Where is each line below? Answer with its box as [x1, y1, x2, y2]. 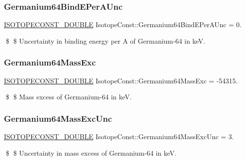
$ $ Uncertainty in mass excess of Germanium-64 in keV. [5, 147, 177, 158]
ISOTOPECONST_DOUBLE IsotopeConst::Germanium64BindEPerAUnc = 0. [4, 19, 242, 30]
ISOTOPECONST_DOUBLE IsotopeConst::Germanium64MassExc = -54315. [4, 75, 238, 85]
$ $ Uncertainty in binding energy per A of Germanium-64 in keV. [5, 35, 206, 46]
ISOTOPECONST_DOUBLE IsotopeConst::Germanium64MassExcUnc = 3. [4, 131, 234, 142]
